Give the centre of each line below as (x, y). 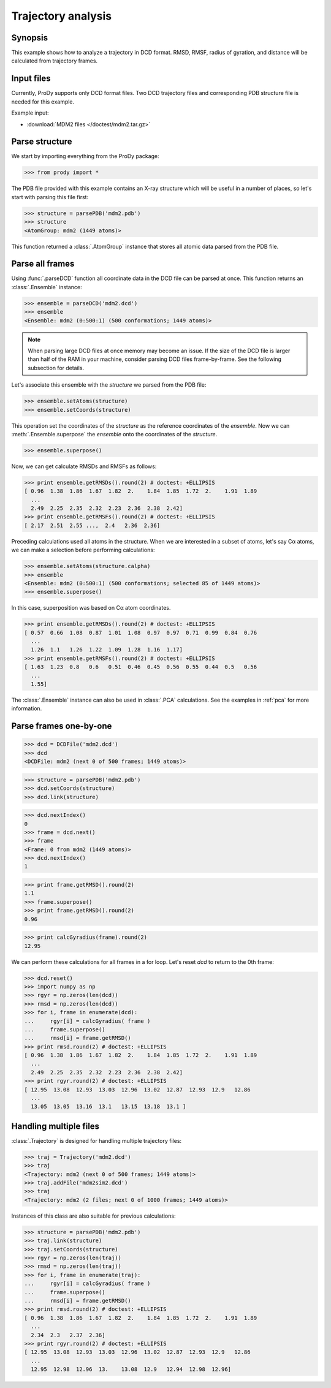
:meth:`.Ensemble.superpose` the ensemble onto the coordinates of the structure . (114, 434)
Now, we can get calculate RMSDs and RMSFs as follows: (84, 466)
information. (27, 708)
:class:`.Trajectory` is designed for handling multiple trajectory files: (97, 1140)
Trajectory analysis (62, 16)
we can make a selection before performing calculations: (83, 550)
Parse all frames (43, 264)
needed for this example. (43, 102)
